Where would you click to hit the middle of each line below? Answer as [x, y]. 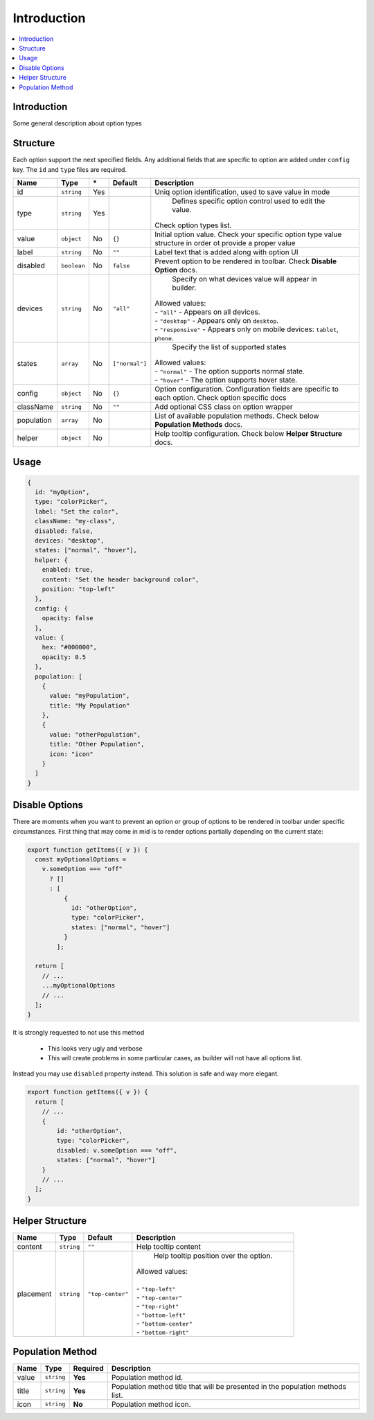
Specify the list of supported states [229, 347]
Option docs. [176, 270]
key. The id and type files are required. [70, 169]
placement [34, 1294]
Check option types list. [193, 225]
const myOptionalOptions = [81, 860]
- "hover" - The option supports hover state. [226, 380]
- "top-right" [158, 1306]
